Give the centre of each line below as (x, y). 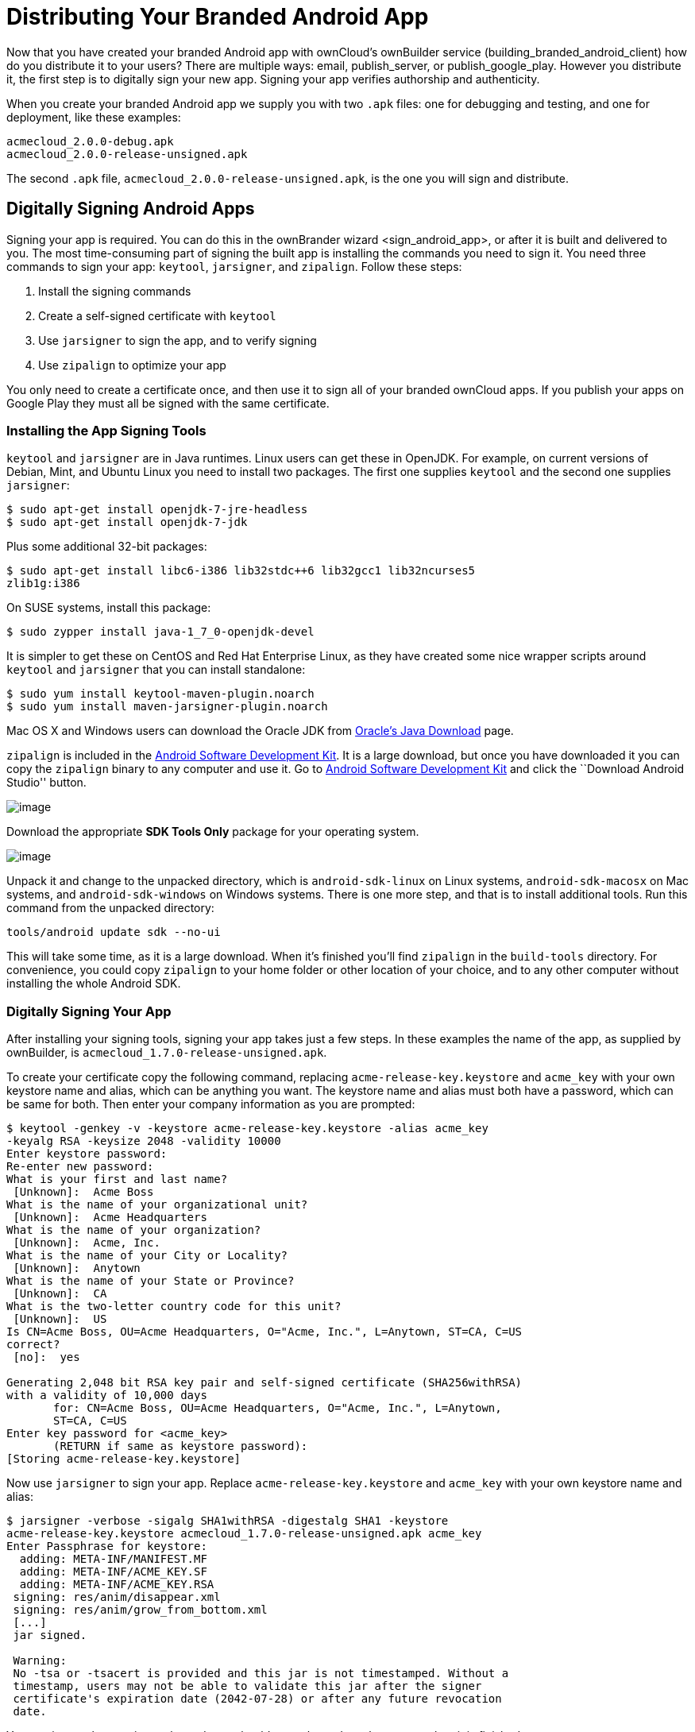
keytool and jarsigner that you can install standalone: (156, 670)
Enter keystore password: (87, 1154)
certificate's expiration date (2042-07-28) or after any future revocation (257, 1699)
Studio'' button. (46, 783)
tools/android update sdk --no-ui (114, 932)
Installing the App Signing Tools (106, 430)
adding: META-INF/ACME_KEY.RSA (117, 1585)
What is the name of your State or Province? (151, 1281)
